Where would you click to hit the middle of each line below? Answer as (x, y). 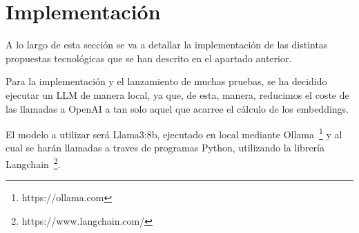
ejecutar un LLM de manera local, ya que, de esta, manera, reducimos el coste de (177, 94)
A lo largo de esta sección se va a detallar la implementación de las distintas (167, 45)
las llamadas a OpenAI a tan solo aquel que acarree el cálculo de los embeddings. (177, 108)
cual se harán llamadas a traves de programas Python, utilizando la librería (165, 148)
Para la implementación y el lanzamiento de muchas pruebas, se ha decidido (166, 81)
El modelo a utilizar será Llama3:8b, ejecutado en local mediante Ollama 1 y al (174, 133)
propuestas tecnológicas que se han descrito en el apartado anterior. (149, 58)
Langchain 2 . (33, 162)
